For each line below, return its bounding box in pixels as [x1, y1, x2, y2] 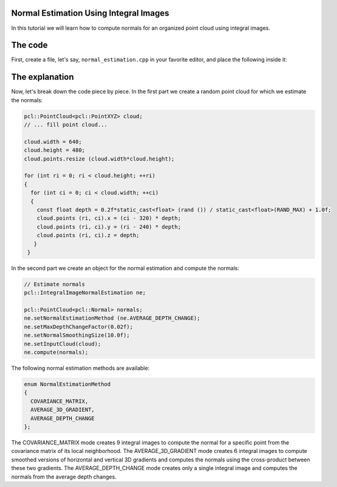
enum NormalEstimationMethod [24, 381, 111, 388]
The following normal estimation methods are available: [11, 365, 150, 372]
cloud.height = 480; [24, 147, 85, 154]
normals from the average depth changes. [11, 473, 117, 480]
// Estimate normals [24, 280, 85, 288]
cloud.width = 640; [24, 138, 82, 145]
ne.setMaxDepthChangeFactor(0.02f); [24, 323, 134, 330]
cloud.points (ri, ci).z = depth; [36, 232, 140, 239]
